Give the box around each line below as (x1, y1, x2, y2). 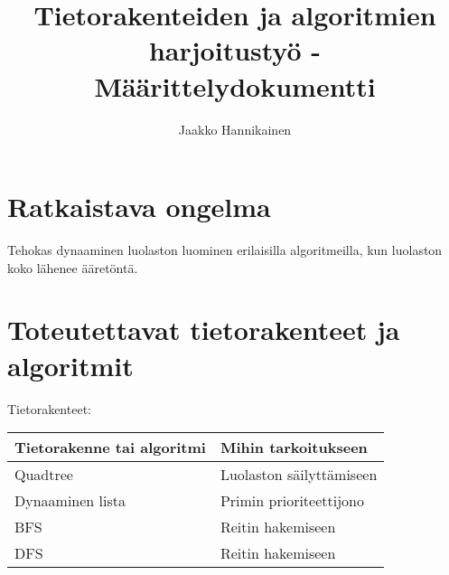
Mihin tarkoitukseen (220, 437, 368, 458)
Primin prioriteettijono (220, 490, 364, 512)
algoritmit (7, 346, 134, 383)
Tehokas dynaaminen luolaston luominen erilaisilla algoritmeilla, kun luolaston (7, 240, 443, 259)
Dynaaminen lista (14, 490, 126, 512)
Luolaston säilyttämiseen (220, 464, 378, 485)
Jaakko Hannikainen (178, 119, 292, 138)
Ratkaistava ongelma (7, 188, 271, 225)
